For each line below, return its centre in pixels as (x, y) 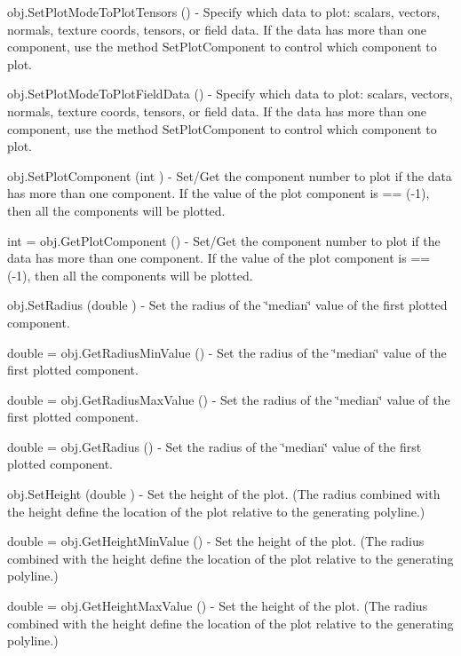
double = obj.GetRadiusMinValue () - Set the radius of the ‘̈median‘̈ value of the (227, 352)
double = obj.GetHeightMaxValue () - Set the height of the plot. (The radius (218, 606)
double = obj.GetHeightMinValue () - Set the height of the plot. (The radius (216, 541)
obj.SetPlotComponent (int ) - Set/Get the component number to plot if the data (230, 175)
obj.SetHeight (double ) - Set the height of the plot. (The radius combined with (224, 494)
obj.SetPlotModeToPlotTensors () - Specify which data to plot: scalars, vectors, (224, 12)
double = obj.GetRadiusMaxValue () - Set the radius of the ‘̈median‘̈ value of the (229, 399)
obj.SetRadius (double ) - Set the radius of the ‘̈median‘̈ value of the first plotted (227, 305)
